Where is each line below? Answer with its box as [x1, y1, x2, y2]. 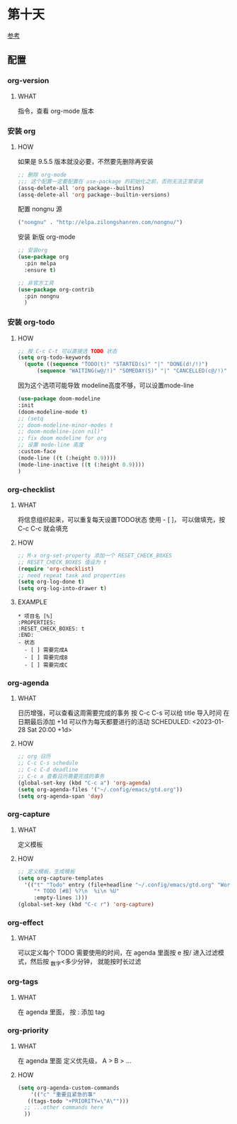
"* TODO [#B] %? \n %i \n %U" [33, 888, 120, 895]
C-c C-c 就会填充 [17, 524, 69, 533]
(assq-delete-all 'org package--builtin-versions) [17, 191, 170, 199]
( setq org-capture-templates [17, 874, 104, 881]
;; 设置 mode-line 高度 [17, 441, 83, 449]
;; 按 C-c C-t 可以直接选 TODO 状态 [17, 347, 117, 355]
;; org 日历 [17, 753, 51, 760]
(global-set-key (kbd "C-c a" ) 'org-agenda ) [17, 779, 151, 786]
